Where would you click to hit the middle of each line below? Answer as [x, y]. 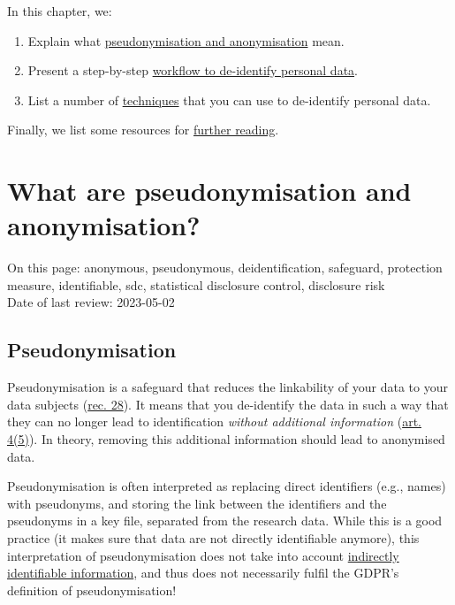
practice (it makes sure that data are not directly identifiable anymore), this [213, 538]
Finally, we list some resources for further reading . [143, 130]
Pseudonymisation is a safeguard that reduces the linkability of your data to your [227, 387]
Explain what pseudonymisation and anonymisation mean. [186, 40]
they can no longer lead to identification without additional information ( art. [214, 421]
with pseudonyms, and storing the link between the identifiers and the [197, 503]
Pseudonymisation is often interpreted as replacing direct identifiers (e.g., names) [227, 486]
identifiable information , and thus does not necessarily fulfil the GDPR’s [203, 573]
